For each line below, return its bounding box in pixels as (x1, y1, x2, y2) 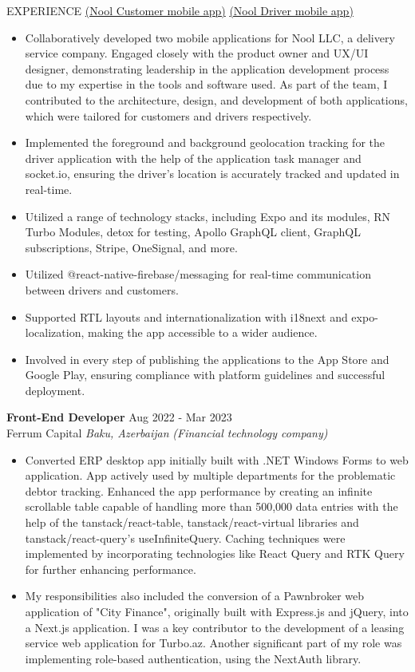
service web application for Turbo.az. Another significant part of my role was (25, 634, 402, 651)
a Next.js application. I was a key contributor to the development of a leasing (25, 619, 405, 635)
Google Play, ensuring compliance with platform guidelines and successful (25, 366, 385, 383)
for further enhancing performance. (25, 560, 196, 577)
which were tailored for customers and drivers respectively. (25, 107, 312, 124)
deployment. (25, 381, 85, 398)
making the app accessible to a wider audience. (87, 324, 318, 341)
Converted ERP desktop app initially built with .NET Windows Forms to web (25, 451, 409, 468)
